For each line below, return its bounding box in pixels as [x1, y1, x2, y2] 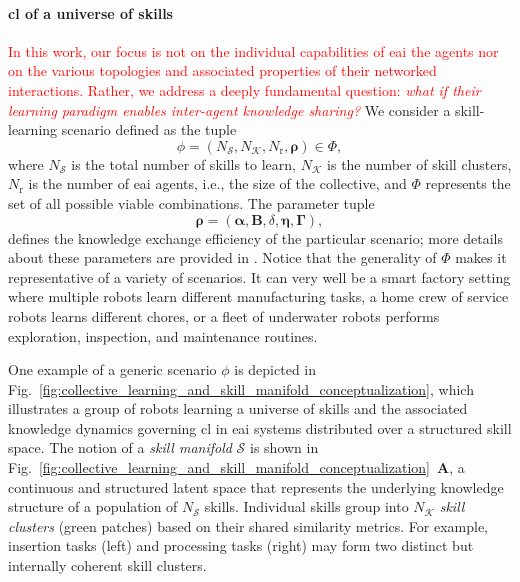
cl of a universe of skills [8, 2, 173, 23]
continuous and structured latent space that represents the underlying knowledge [8, 476, 504, 497]
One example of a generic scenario [8, 359, 217, 380]
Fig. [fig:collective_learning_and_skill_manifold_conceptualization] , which [8, 378, 474, 399]
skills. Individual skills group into [204, 496, 409, 517]
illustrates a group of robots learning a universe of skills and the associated [8, 398, 468, 419]
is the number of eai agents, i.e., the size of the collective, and [28, 173, 407, 194]
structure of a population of [8, 496, 178, 517]
